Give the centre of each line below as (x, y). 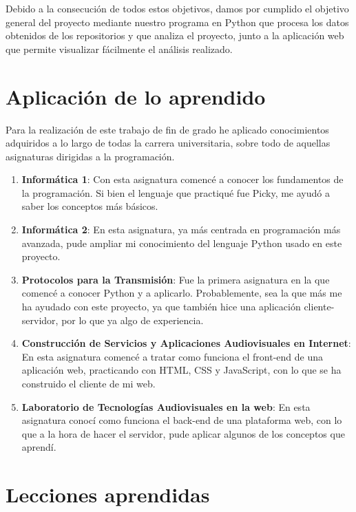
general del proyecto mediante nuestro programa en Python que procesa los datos (177, 22)
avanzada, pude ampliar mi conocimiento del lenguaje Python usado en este (182, 243)
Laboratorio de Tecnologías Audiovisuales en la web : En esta (166, 406)
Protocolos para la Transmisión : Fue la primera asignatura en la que (176, 279)
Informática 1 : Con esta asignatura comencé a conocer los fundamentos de (182, 179)
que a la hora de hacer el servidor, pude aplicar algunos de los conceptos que (183, 433)
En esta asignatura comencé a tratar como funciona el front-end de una (172, 356)
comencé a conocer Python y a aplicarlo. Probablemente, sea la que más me (182, 293)
